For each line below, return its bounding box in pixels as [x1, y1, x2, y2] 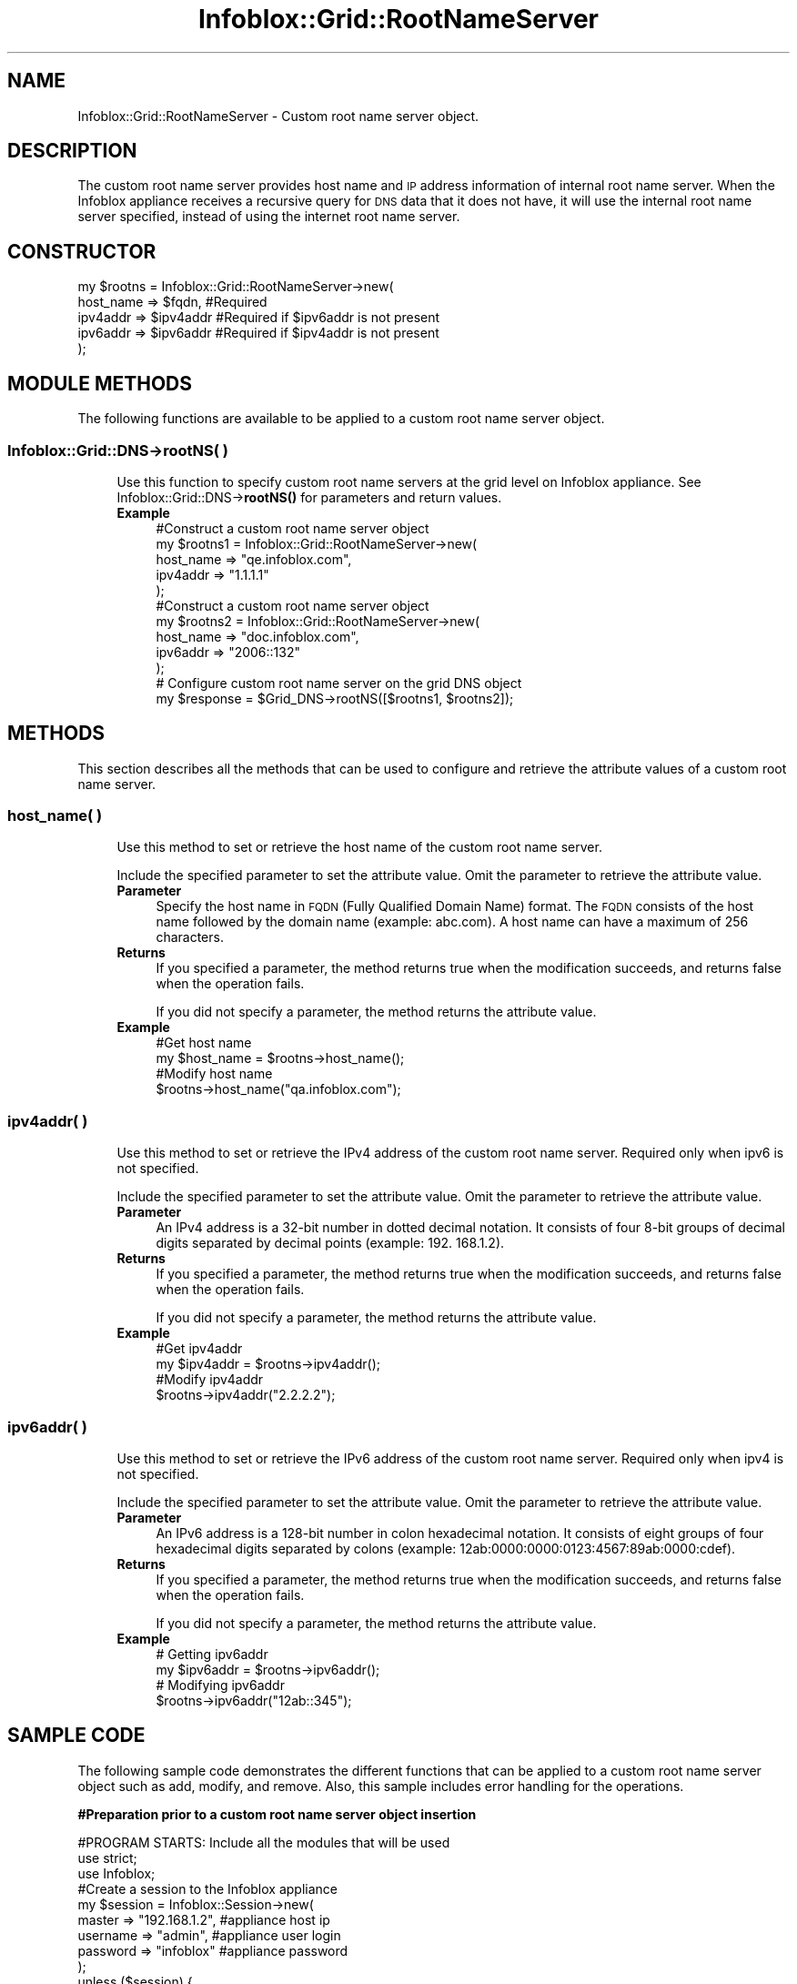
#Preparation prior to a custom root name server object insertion [77, 1806, 477, 1822]
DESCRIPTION [7, 139, 137, 163]
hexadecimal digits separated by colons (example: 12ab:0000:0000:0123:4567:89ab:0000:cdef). [156, 1540, 736, 1556]
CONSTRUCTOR [7, 239, 156, 263]
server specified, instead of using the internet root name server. [77, 208, 460, 225]
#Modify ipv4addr [156, 1372, 264, 1388]
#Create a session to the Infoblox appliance [77, 1880, 338, 1897]
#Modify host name [156, 1066, 273, 1082]
